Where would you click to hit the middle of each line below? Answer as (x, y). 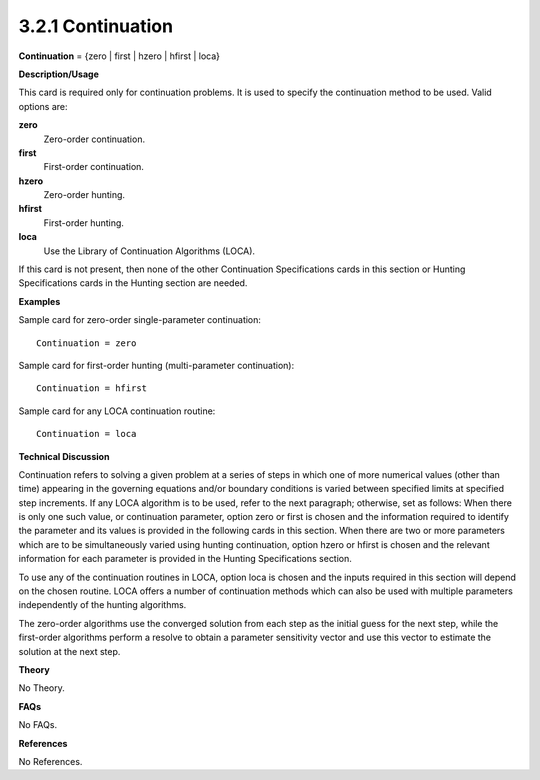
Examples (39, 301)
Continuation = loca (86, 434)
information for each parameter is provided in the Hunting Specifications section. (185, 559)
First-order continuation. (94, 167)
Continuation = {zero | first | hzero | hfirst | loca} (119, 56)
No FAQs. (38, 725)
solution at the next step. (69, 651)
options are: (43, 106)
